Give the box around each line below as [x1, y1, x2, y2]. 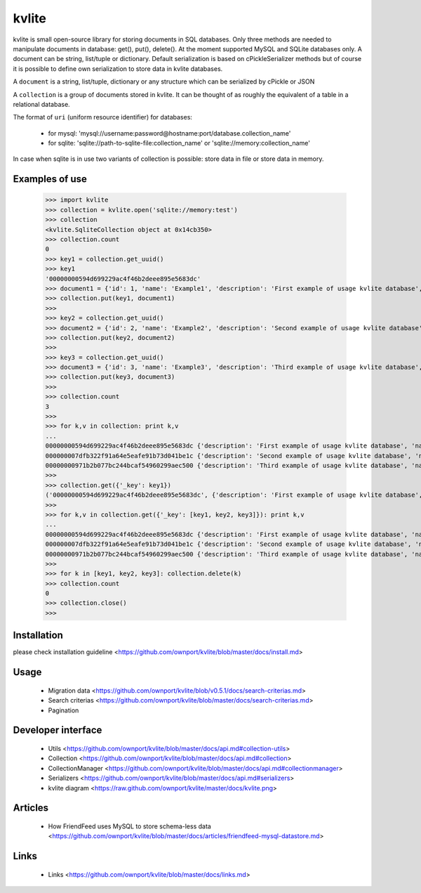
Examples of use [13, 173, 87, 185]
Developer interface [13, 724, 102, 736]
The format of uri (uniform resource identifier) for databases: [13, 113, 193, 122]
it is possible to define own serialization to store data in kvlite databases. [13, 64, 223, 73]
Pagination [48, 706, 79, 715]
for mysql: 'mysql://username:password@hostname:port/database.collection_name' [48, 129, 291, 137]
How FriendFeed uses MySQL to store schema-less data [48, 822, 212, 830]
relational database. [13, 100, 70, 108]
